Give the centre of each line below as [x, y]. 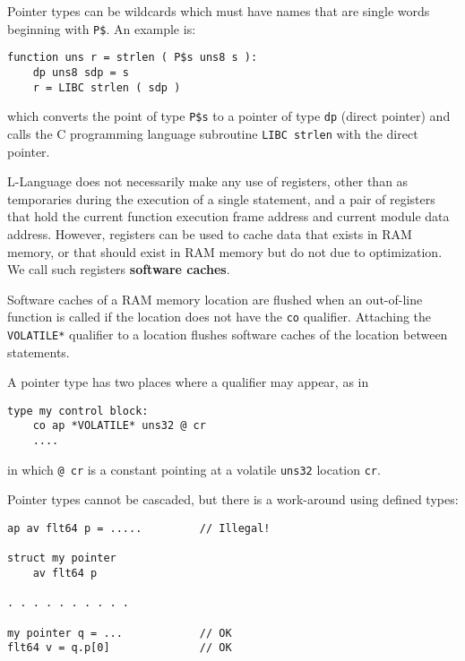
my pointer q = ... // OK [120, 633]
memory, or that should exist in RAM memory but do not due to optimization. [225, 251]
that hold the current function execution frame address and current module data [228, 216]
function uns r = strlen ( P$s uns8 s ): [133, 58]
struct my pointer [62, 558]
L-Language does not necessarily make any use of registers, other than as [208, 181]
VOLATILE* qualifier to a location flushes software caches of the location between [228, 334]
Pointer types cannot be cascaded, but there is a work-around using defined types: [233, 499]
